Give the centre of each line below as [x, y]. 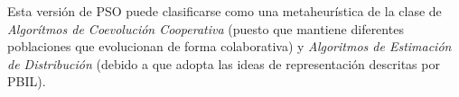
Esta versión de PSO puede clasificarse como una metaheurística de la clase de [225, 11]
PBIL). [27, 81]
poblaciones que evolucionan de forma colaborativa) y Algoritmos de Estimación [229, 46]
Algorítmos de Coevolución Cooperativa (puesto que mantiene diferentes [206, 28]
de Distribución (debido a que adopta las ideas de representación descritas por [224, 63]
